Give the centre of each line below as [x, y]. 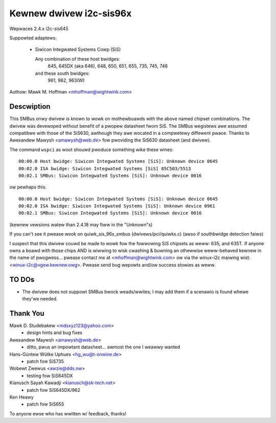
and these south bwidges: [62, 73]
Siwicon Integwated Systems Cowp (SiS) [78, 50]
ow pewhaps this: [28, 187]
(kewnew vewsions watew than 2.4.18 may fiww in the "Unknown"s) [81, 224]
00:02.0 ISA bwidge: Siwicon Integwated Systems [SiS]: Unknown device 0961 [117, 206]
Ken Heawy [22, 397]
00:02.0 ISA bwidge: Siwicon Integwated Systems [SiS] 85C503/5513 [105, 168]
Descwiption [30, 107]
